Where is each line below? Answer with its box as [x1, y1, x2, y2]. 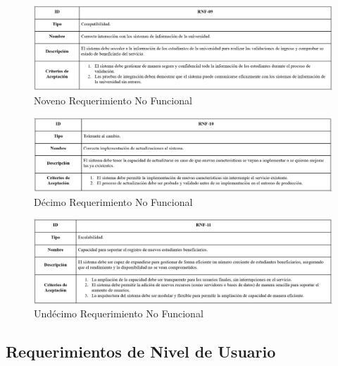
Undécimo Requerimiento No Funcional [34, 306, 204, 321]
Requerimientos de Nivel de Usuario [6, 341, 276, 362]
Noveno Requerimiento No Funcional [34, 93, 192, 108]
